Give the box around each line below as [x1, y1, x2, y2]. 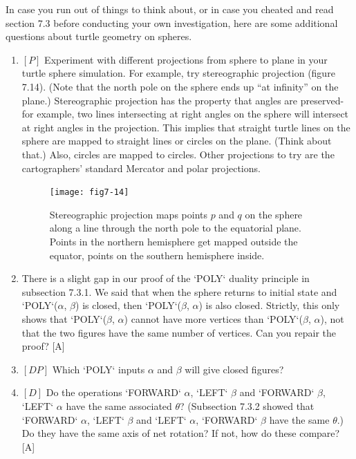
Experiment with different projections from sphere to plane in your [44, 52, 328, 66]
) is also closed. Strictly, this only [198, 298, 340, 312]
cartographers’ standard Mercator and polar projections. [21, 160, 261, 175]
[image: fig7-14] [49, 187, 129, 198]
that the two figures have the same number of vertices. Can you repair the [21, 325, 337, 339]
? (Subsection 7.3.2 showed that [180, 398, 315, 413]
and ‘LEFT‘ [136, 412, 187, 427]
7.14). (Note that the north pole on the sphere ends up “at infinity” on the [21, 79, 339, 93]
